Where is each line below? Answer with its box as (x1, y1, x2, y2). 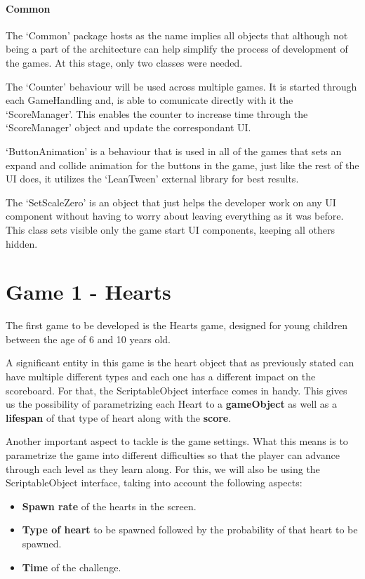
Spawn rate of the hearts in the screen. (22, 498, 197, 513)
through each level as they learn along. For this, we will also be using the (6, 461, 320, 476)
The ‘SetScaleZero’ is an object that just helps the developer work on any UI (6, 194, 336, 209)
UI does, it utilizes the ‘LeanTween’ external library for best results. (6, 171, 299, 186)
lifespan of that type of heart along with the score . (6, 410, 232, 425)
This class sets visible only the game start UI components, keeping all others (6, 222, 335, 237)
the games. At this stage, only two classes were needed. (6, 55, 243, 69)
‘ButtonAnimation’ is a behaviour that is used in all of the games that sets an (6, 143, 342, 158)
